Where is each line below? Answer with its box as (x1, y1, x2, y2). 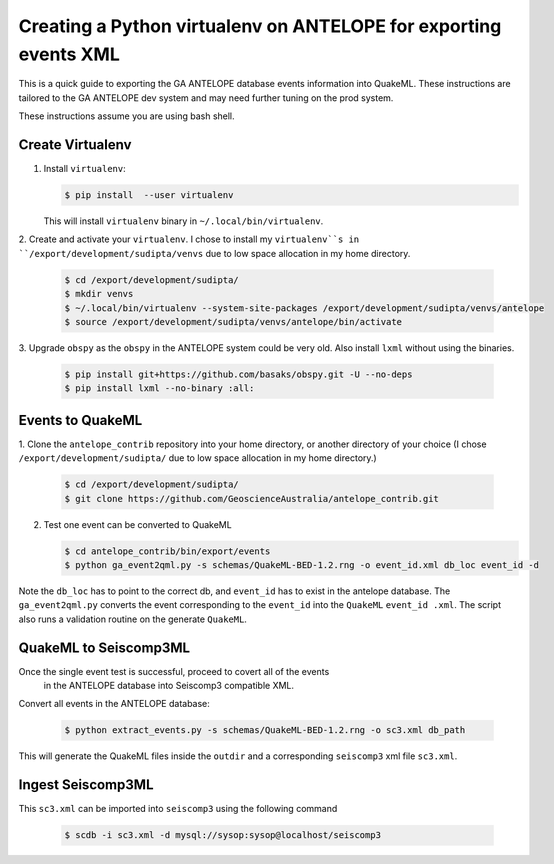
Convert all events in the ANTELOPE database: (18, 698, 210, 710)
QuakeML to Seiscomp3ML (18, 639, 190, 656)
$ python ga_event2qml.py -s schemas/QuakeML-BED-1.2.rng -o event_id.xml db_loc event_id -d (64, 559, 540, 570)
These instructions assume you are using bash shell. (18, 110, 235, 122)
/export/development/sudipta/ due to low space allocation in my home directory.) (18, 452, 377, 464)
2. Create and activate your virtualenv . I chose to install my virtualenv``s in (18, 233, 360, 245)
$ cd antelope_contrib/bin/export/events (64, 545, 271, 557)
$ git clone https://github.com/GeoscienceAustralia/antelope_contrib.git (64, 493, 440, 504)
